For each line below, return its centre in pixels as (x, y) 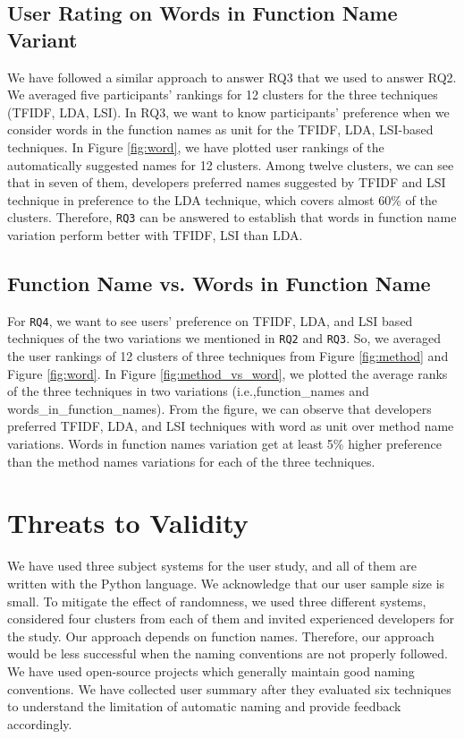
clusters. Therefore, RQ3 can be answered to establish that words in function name (232, 217)
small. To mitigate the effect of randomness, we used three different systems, (217, 601)
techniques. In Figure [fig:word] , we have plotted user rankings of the (196, 146)
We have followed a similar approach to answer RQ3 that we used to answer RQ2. (232, 77)
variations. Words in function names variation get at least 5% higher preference (224, 444)
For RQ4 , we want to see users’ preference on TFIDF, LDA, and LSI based (210, 320)
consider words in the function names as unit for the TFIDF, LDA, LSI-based (220, 129)
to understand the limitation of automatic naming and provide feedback (204, 706)
